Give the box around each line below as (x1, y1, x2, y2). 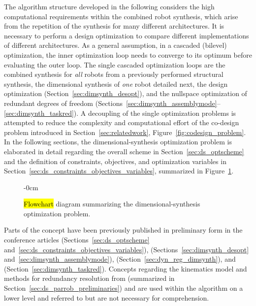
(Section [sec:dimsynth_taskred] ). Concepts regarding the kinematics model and (4, 263, 247, 273)
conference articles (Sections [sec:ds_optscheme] (4, 235, 150, 245)
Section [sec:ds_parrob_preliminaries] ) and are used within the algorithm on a (4, 283, 243, 293)
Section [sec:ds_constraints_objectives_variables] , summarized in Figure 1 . (4, 166, 234, 176)
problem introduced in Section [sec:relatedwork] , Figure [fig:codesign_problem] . (4, 127, 246, 137)
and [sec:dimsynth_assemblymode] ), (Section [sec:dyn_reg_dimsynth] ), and (4, 254, 236, 264)
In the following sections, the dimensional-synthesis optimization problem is (4, 136, 232, 147)
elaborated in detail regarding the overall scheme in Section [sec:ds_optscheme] (4, 146, 244, 156)
